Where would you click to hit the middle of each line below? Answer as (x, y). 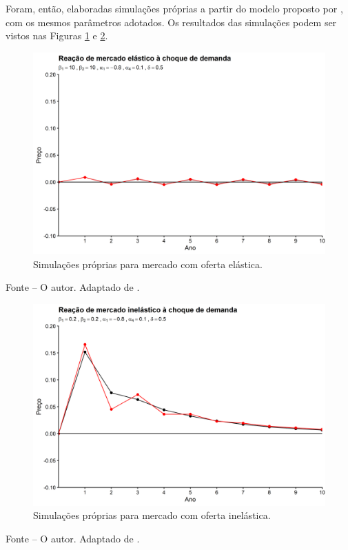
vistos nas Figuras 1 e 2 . (57, 35)
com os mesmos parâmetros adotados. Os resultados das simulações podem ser (171, 22)
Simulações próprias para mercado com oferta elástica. (148, 264)
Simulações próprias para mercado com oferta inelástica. (152, 515)
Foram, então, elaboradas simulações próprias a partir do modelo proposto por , (174, 8)
